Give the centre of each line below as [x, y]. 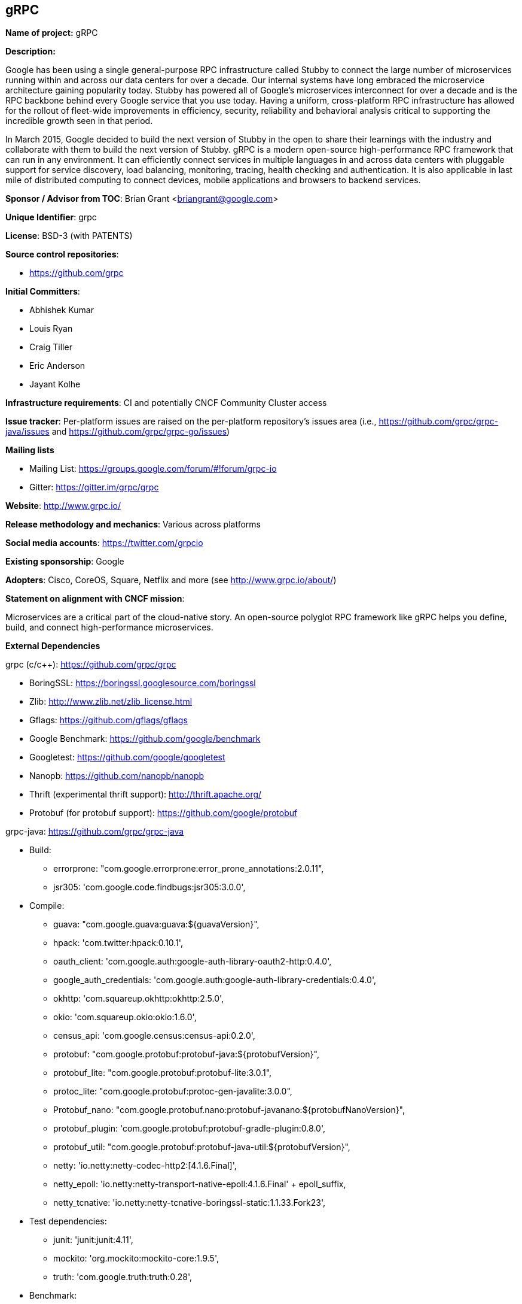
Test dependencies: [68, 1221]
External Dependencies [53, 646]
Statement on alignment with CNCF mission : [95, 599]
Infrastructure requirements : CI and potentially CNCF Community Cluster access [166, 403]
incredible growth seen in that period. [79, 121]
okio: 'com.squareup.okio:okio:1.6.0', [125, 1017]
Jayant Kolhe [55, 384]
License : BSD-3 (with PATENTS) [69, 236]
